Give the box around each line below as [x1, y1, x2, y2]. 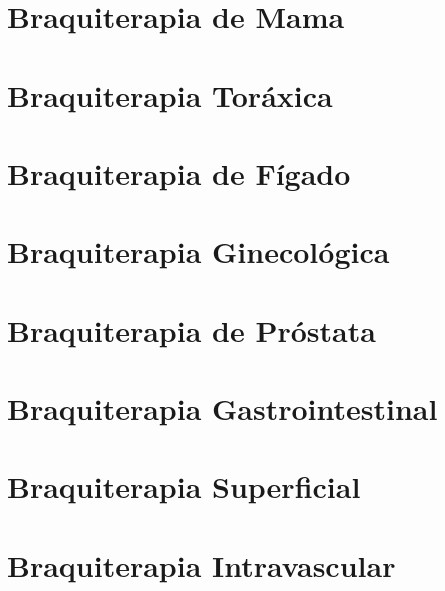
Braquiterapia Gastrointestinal [7, 388, 438, 429]
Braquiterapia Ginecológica [7, 231, 390, 272]
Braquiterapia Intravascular [7, 544, 396, 585]
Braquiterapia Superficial [7, 466, 361, 507]
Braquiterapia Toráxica [7, 74, 333, 115]
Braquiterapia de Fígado [7, 152, 351, 193]
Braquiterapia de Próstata [7, 309, 376, 350]
